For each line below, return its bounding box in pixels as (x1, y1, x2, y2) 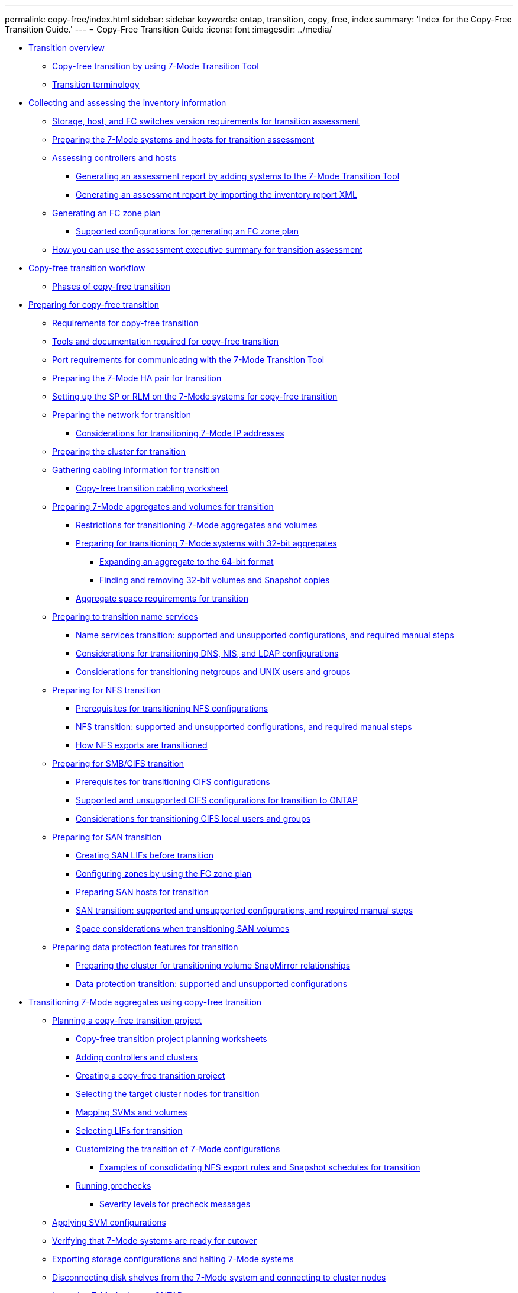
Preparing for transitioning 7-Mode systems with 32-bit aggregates (76, 538, 337, 548)
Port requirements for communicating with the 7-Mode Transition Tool (52, 355, 325, 365)
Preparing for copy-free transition (28, 300, 160, 310)
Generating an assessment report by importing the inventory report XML (76, 189, 357, 200)
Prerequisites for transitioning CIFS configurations (76, 777, 270, 787)
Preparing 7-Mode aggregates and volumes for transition (52, 501, 274, 512)
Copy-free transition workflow (28, 263, 145, 273)
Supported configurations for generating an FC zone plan (76, 226, 299, 236)
